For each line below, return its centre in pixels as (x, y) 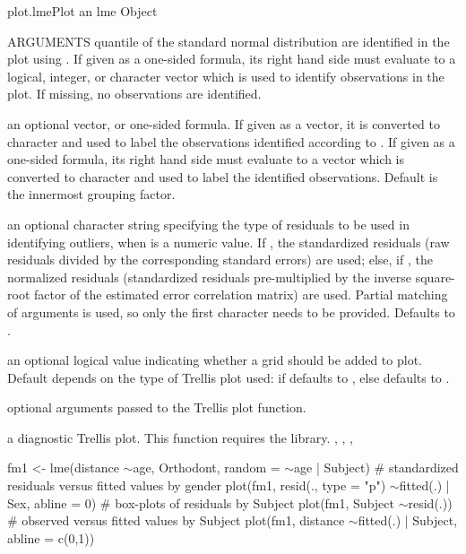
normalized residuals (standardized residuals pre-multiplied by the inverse (210, 277)
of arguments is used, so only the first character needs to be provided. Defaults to (231, 312)
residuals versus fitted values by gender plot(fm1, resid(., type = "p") (197, 485)
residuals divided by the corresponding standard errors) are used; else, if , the (220, 260)
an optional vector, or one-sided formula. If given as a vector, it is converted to (224, 123)
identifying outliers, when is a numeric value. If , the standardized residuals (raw (229, 242)
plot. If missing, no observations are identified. (134, 94)
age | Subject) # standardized (376, 467)
